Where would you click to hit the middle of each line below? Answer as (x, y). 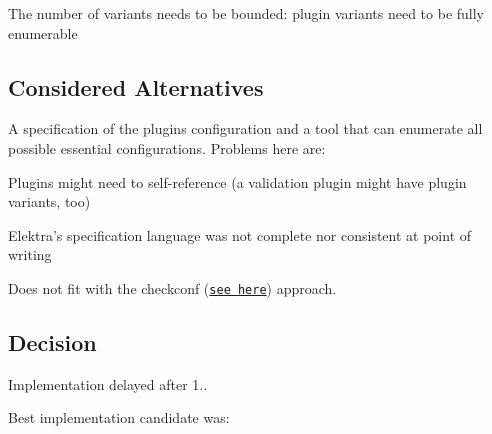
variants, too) (49, 201)
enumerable (43, 32)
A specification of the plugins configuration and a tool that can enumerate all (245, 128)
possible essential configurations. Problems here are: (167, 147)
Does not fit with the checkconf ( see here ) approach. (172, 287)
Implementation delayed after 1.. (108, 383)
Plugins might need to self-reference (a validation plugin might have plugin (237, 181)
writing (30, 254)
